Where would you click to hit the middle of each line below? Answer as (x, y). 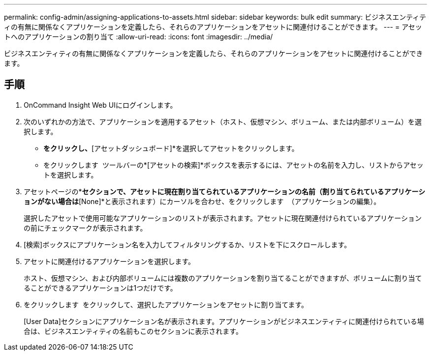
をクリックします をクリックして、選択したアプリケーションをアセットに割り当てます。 (166, 304)
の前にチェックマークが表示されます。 (85, 228)
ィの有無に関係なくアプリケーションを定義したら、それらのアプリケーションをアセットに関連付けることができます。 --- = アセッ (213, 27)
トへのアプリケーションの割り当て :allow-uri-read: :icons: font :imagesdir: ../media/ (139, 37)
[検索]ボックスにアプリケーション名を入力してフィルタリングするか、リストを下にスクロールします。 (187, 244)
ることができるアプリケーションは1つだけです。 (100, 288)
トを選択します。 (71, 175)
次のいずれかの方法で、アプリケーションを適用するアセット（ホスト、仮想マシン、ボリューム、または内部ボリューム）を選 (223, 121)
